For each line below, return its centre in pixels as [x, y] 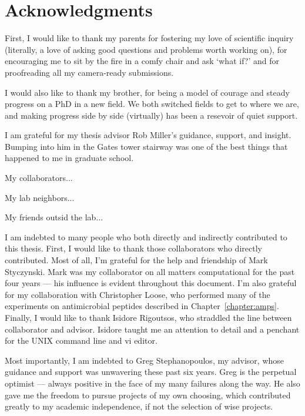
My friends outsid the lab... [54, 217]
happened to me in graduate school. [69, 158]
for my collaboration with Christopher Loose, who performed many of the [138, 294]
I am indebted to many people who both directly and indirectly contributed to [146, 236]
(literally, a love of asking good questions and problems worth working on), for [146, 49]
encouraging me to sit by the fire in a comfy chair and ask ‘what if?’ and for [142, 61]
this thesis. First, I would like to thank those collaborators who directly [133, 248]
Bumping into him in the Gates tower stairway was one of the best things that [146, 146]
